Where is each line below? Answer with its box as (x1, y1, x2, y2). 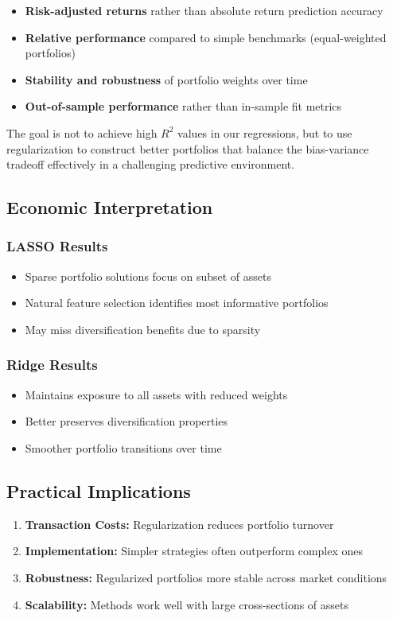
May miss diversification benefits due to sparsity (25, 321, 261, 337)
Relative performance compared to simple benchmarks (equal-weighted (25, 29, 387, 45)
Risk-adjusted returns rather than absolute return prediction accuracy (25, 2, 383, 18)
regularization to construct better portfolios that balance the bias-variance (6, 140, 369, 157)
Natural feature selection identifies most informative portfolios (25, 294, 329, 311)
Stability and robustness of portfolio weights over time (25, 71, 308, 87)
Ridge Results (6, 355, 98, 375)
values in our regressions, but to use (177, 124, 352, 141)
